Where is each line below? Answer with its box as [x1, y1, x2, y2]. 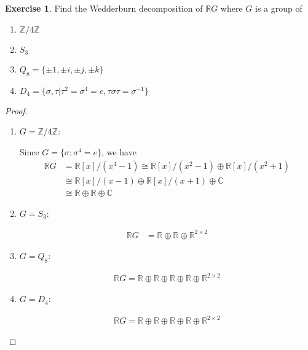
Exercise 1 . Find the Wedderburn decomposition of [5, 2, 203, 14]
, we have [101, 146, 136, 158]
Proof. [5, 104, 28, 117]
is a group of [255, 2, 302, 14]
